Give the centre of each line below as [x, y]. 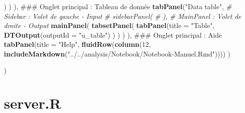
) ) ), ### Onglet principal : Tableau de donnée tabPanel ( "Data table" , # [118, 6]
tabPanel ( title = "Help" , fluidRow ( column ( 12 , [77, 44]
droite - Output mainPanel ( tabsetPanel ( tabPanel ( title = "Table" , [109, 25]
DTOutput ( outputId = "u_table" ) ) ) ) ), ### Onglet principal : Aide [113, 35]
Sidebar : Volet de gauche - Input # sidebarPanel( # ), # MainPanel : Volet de [123, 16]
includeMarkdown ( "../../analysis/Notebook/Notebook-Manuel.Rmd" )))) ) [117, 53]
